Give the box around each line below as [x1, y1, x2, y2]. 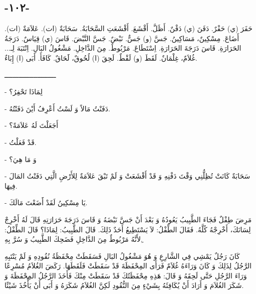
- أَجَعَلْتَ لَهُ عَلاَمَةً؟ [5, 120, 59, 130]
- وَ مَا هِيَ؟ [5, 154, 37, 164]
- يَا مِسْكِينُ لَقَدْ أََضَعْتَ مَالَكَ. [5, 197, 88, 208]
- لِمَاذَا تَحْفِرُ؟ [5, 86, 43, 97]
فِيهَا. [5, 180, 18, 191]
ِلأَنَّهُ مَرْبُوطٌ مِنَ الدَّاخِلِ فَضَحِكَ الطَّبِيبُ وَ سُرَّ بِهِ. [5, 234, 143, 244]
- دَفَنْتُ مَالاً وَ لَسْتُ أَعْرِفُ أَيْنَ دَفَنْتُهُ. [5, 103, 110, 113]
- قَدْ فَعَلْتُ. [5, 136, 37, 147]
